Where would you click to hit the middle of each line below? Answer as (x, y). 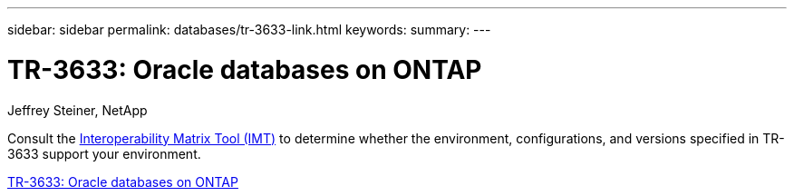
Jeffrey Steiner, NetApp (77, 110)
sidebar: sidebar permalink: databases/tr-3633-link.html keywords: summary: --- (249, 29)
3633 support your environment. (104, 153)
